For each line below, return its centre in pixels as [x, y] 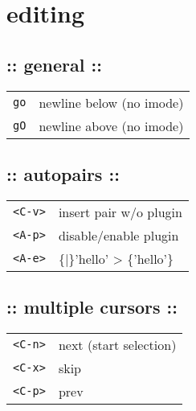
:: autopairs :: [63, 173]
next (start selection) [117, 344]
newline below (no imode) [111, 102]
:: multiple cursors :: [92, 307]
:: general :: [54, 64]
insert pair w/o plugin [120, 212]
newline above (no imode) [111, 125]
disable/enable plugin [118, 235]
